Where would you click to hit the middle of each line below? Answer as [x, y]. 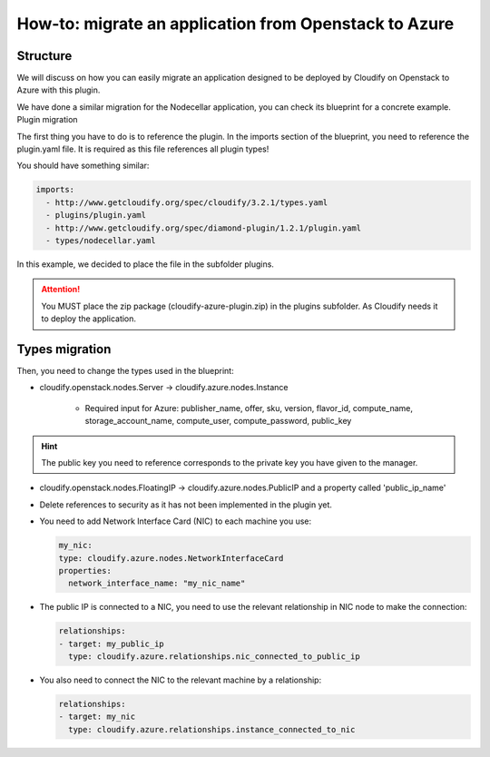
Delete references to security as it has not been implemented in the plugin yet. [186, 505]
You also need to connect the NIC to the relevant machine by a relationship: [181, 680]
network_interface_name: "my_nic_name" [157, 584]
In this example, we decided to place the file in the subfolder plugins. [145, 264]
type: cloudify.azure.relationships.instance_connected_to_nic [212, 729]
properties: [85, 570]
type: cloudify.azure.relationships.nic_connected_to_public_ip [214, 657]
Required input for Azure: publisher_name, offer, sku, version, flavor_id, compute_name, [249, 408]
